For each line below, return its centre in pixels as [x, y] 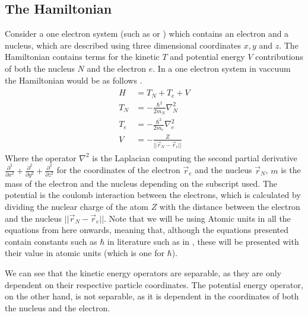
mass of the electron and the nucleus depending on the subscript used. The [141, 183]
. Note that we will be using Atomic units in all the [197, 218]
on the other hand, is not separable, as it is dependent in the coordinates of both [152, 296]
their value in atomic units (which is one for [85, 253]
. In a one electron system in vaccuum [222, 68]
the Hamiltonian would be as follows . [74, 80]
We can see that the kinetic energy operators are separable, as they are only [143, 273]
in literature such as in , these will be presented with [203, 241]
